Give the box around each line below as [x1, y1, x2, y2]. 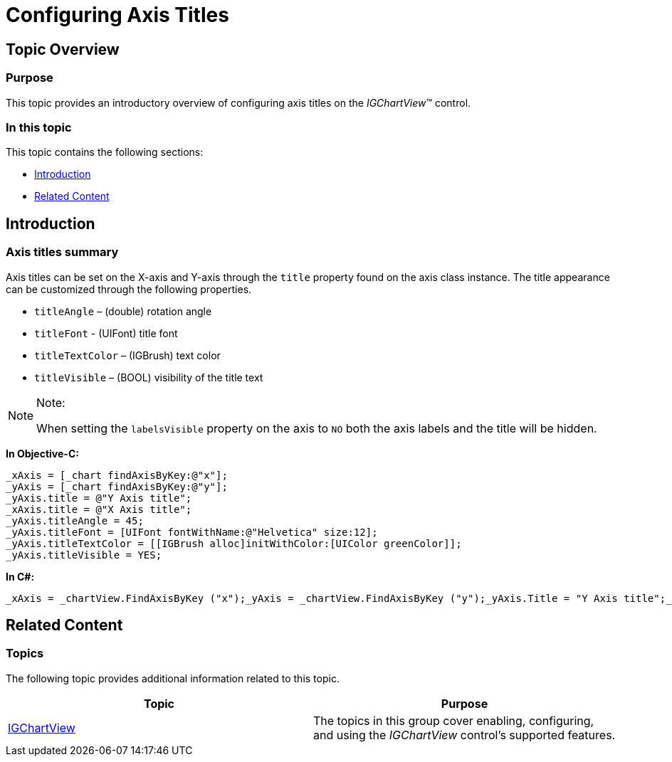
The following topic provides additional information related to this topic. [6, 672, 340, 684]
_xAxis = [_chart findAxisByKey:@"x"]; [6, 469, 228, 481]
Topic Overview [6, 40, 120, 58]
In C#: [6, 570, 35, 583]
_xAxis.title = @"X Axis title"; [6, 503, 192, 515]
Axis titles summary [6, 245, 119, 260]
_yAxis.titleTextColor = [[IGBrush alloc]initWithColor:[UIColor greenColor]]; [6, 537, 462, 549]
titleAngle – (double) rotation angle [34, 305, 212, 317]
